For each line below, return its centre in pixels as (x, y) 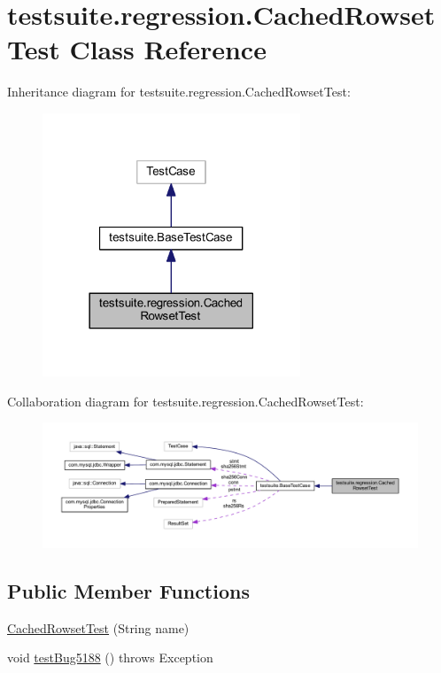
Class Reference (168, 49)
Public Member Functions (128, 590)
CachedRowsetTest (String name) (98, 627)
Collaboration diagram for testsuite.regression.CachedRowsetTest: (186, 401)
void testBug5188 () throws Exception (110, 658)
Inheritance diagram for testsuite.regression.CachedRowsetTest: (179, 92)
